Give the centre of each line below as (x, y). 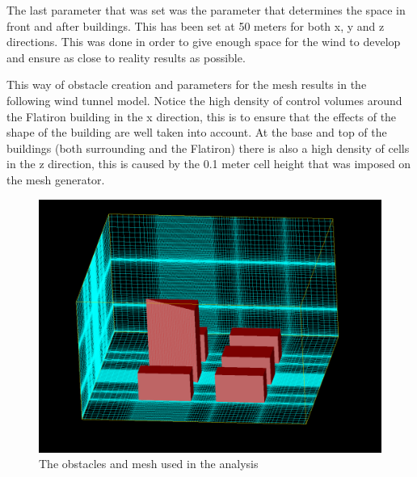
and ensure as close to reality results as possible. (126, 57)
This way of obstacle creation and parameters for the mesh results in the (187, 84)
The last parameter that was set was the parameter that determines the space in (206, 10)
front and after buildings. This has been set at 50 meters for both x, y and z (196, 25)
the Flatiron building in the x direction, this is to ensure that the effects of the (202, 116)
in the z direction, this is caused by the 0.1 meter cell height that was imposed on (209, 164)
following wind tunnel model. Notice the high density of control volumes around (204, 100)
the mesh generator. (56, 179)
